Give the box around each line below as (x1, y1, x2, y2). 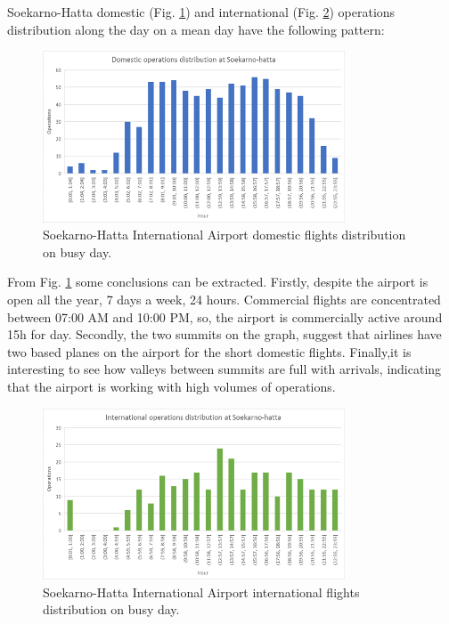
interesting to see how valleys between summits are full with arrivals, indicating (7, 360, 442, 378)
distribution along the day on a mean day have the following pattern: (7, 20, 385, 38)
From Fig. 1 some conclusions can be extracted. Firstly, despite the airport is (7, 272, 429, 291)
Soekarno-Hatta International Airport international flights (43, 582, 360, 601)
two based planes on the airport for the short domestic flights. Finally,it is (7, 342, 412, 361)
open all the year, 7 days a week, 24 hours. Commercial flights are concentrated (7, 290, 441, 309)
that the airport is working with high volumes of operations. (7, 377, 336, 396)
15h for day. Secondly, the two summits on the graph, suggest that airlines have (7, 325, 442, 344)
